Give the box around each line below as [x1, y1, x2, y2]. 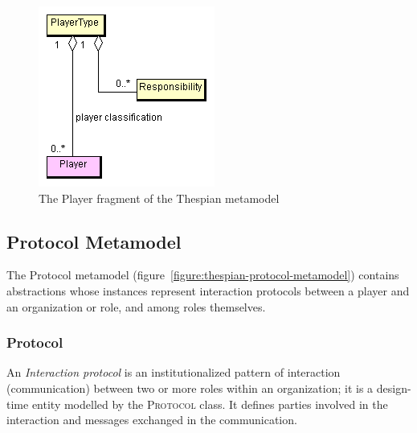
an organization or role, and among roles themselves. [6, 298, 266, 315]
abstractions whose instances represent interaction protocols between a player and [6, 282, 410, 299]
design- [376, 379, 411, 396]
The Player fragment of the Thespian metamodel [39, 189, 280, 206]
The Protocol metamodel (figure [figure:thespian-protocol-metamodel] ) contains [6, 266, 399, 283]
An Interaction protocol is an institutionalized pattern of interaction [6, 364, 341, 381]
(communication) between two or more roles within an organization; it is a [6, 379, 374, 396]
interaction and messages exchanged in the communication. [6, 411, 297, 428]
